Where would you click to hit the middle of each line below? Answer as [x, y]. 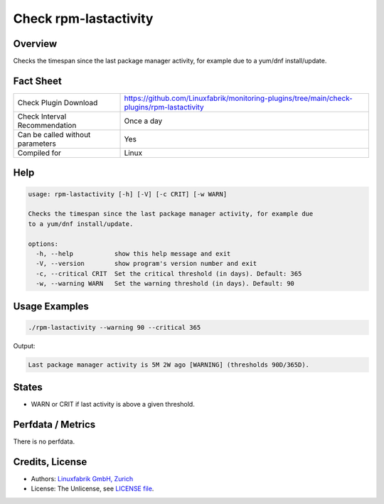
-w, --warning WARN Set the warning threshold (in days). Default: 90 [165, 284]
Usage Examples [51, 306]
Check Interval [42, 116]
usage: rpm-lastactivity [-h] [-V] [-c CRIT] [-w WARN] [128, 194]
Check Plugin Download [58, 102]
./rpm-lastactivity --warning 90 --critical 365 [114, 327]
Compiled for [39, 153]
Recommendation [47, 125]
